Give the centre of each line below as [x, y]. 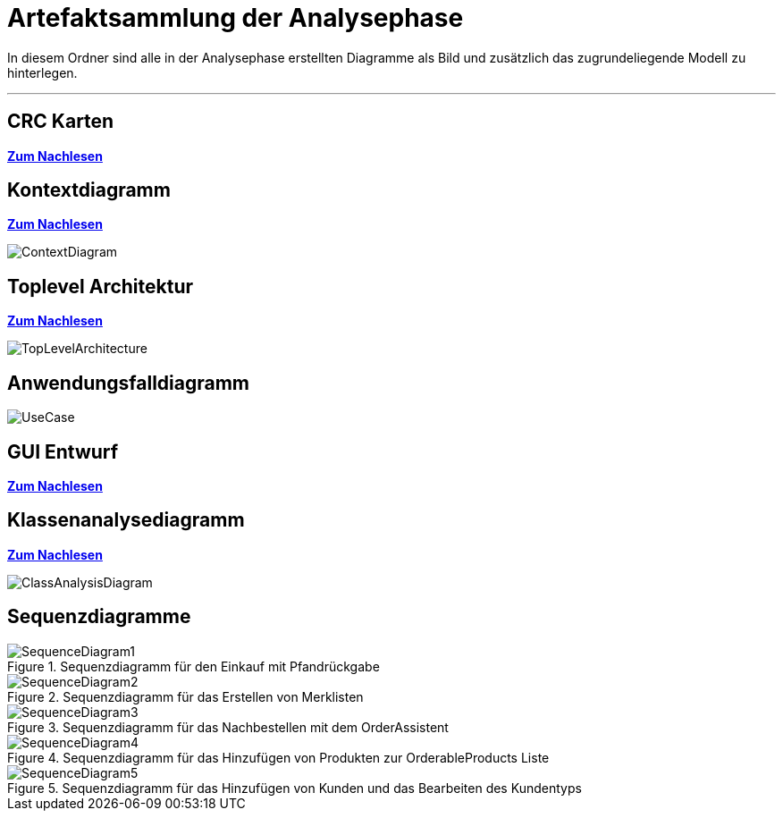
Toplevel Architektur [101, 286]
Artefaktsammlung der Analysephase [236, 18]
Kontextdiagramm [89, 190]
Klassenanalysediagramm [126, 520]
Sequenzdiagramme [99, 617]
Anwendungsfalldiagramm [129, 383]
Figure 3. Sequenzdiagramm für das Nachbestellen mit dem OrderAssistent [228, 727]
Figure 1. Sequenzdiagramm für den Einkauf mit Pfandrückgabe [194, 666]
